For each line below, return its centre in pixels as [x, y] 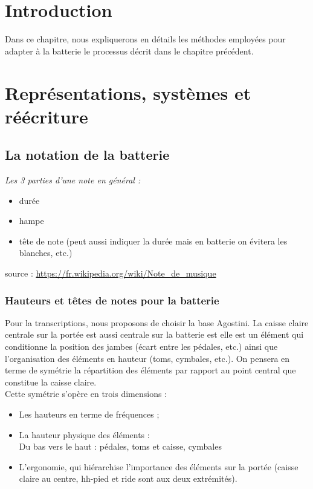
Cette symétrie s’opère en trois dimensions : [86, 394]
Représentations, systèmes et [128, 92]
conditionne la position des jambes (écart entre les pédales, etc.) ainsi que [141, 346]
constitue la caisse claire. [51, 382]
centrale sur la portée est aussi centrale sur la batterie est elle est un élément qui [154, 334]
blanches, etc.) [46, 253]
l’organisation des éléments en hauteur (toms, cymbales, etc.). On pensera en [147, 358]
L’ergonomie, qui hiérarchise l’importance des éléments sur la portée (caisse [159, 466]
